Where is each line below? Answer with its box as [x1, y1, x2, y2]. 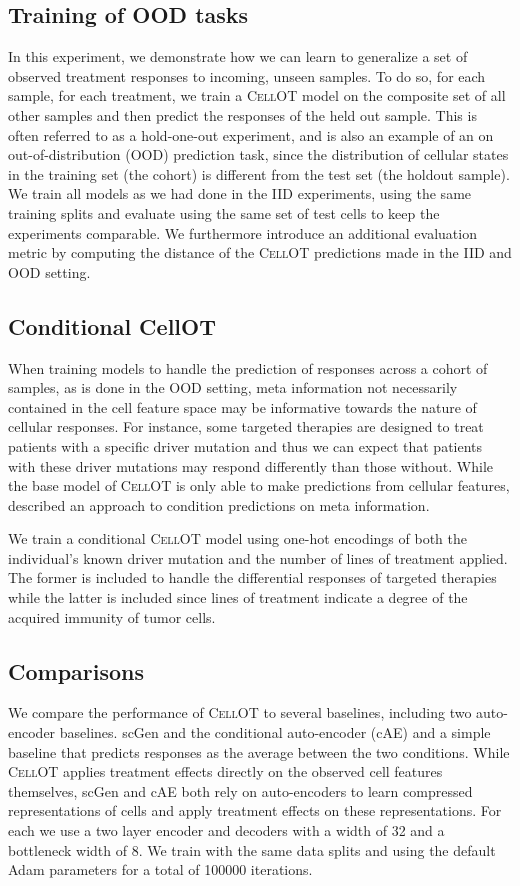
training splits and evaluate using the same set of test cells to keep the [8, 202, 440, 223]
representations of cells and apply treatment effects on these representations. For [8, 800, 502, 821]
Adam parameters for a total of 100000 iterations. [8, 859, 313, 880]
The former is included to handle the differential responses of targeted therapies [8, 567, 497, 588]
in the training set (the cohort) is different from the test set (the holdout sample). [8, 163, 510, 184]
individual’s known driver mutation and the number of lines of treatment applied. [8, 547, 508, 568]
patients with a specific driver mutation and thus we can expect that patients [8, 435, 483, 456]
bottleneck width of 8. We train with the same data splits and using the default [8, 839, 496, 860]
